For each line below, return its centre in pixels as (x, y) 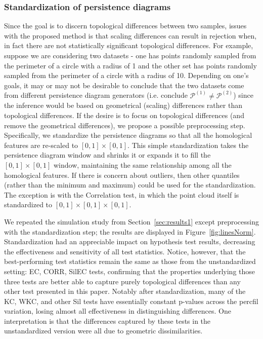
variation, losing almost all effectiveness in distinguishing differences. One (118, 311)
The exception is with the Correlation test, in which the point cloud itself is (122, 194)
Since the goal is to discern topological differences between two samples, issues (125, 26)
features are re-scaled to (41, 145)
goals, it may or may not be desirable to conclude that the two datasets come (124, 85)
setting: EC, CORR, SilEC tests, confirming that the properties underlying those (130, 271)
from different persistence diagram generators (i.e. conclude (96, 95)
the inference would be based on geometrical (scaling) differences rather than (123, 105)
